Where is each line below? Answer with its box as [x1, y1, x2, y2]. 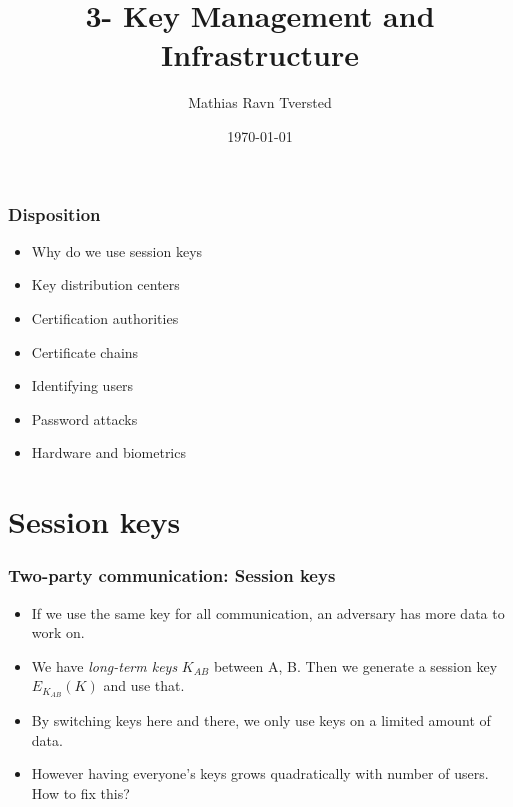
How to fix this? [31, 782, 130, 803]
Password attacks [31, 408, 138, 429]
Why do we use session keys [31, 240, 203, 261]
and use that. [103, 675, 185, 696]
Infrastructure [161, 34, 359, 75]
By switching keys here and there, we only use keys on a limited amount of [31, 710, 491, 731]
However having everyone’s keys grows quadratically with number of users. [31, 763, 489, 784]
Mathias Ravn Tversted [188, 92, 332, 113]
